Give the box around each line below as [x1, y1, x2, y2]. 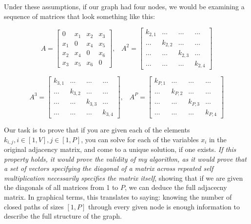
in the [209, 134, 227, 144]
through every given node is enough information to [88, 201, 240, 211]
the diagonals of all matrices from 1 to [4, 182, 118, 192]
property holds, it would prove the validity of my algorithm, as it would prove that [4, 153, 247, 164]
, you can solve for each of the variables [81, 134, 199, 144]
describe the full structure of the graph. [4, 211, 122, 221]
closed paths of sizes [4, 201, 64, 211]
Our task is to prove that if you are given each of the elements [4, 125, 190, 135]
